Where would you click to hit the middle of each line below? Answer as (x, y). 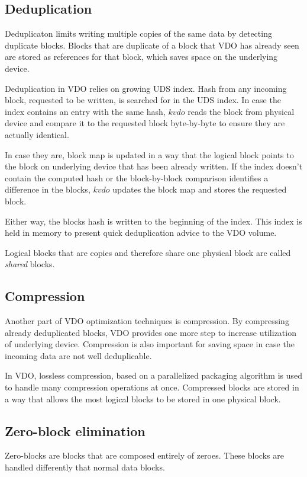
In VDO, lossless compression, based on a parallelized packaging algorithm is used (154, 375)
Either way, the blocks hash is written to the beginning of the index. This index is (153, 221)
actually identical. (37, 134)
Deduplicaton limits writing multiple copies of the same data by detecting (138, 33)
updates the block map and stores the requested (200, 189)
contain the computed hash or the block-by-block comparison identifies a (137, 177)
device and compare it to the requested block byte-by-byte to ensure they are (145, 123)
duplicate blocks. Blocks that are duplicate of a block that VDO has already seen (152, 45)
